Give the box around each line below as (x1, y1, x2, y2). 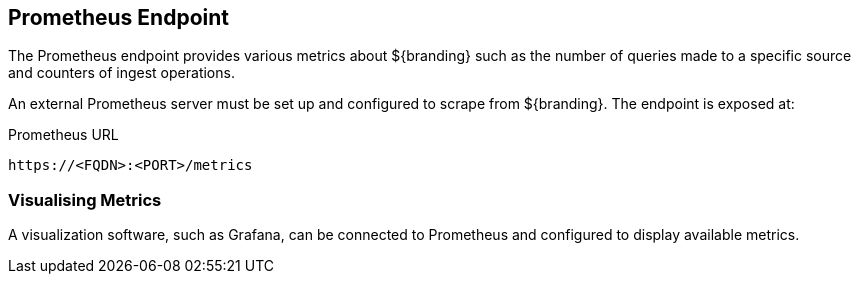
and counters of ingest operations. (8, 64, 235, 82)
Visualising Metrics (8, 189, 162, 210)
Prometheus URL (8, 126, 119, 144)
